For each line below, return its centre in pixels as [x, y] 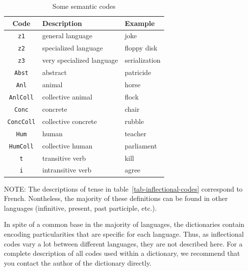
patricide [138, 72]
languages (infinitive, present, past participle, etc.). [80, 208]
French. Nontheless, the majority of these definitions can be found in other [116, 198]
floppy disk [141, 48]
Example [140, 23]
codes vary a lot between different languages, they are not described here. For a [123, 243]
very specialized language [80, 60]
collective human [67, 145]
